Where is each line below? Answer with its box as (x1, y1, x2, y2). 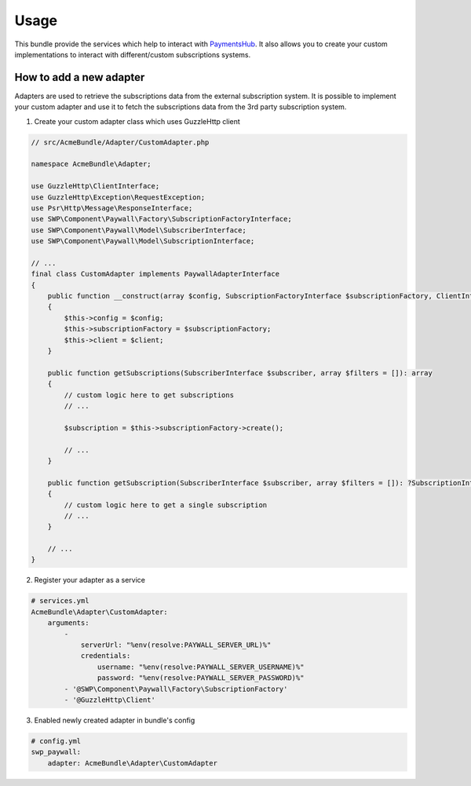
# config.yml (31, 737, 82, 745)
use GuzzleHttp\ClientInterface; (31, 181, 160, 191)
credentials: (80, 652, 131, 660)
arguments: (47, 619, 89, 627)
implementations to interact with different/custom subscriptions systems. (14, 49, 251, 59)
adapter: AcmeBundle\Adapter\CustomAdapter (47, 759, 217, 767)
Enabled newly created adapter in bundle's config (34, 715, 195, 725)
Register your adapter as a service (34, 576, 145, 585)
